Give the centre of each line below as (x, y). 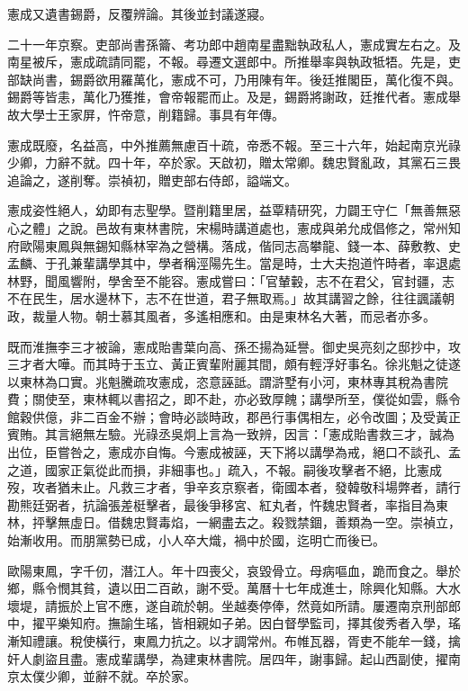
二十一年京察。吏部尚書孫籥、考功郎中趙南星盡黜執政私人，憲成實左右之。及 (234, 44)
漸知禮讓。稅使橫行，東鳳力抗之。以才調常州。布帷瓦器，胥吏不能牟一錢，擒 (234, 641)
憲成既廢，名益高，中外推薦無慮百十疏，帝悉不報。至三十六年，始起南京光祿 (234, 144)
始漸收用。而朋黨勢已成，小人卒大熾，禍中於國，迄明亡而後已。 (196, 540)
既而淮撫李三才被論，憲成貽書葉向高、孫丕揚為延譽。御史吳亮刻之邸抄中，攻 (234, 346)
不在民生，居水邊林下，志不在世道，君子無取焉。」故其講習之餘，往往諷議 (225, 298)
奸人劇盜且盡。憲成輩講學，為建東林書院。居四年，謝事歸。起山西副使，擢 (228, 658)
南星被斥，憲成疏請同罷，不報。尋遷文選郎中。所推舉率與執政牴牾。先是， (228, 62)
